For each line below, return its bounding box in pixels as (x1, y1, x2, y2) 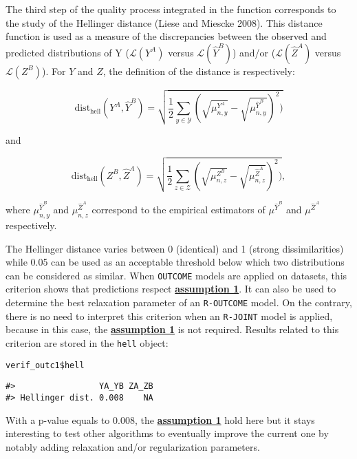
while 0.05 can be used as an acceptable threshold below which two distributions (6, 255, 345, 269)
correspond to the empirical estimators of (91, 202, 266, 217)
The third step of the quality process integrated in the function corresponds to (6, 2, 336, 16)
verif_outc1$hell (6, 360, 85, 370)
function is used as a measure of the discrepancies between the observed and (6, 29, 327, 43)
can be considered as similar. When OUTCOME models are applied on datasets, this (6, 268, 347, 282)
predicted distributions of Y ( (6, 45, 129, 59)
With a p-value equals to (6, 412, 110, 427)
